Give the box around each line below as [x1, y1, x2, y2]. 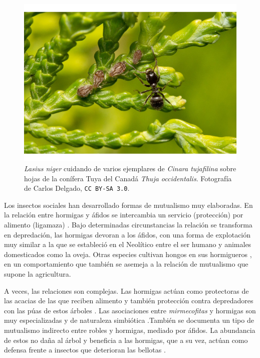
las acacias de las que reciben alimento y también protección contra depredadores [4, 295, 253, 306]
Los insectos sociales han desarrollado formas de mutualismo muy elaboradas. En [4, 199, 253, 210]
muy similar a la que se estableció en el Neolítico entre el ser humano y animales [4, 239, 251, 250]
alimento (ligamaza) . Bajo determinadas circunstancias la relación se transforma [4, 219, 252, 230]
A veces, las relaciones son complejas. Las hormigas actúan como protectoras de [4, 285, 249, 296]
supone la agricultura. [4, 269, 71, 279]
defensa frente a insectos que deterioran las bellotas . [4, 344, 166, 355]
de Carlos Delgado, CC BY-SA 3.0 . [24, 183, 130, 193]
